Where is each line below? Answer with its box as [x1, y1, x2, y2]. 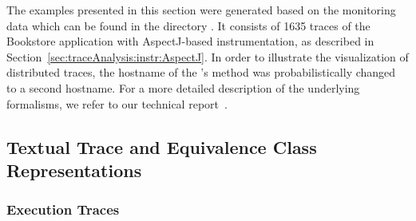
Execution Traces [6, 199, 120, 219]
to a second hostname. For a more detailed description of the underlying [6, 79, 360, 96]
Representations [6, 157, 142, 182]
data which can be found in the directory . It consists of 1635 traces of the [6, 17, 370, 34]
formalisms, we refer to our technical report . [6, 95, 228, 112]
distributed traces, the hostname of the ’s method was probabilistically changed [6, 64, 396, 81]
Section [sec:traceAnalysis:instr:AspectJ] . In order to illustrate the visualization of [6, 48, 409, 65]
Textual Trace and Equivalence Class [6, 134, 317, 159]
